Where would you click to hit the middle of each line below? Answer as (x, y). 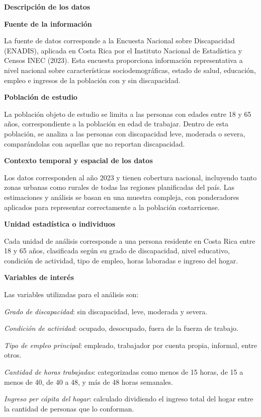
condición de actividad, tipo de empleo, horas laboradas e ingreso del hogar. (121, 260)
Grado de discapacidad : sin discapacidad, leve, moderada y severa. (106, 311)
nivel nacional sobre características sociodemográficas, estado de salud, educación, (130, 70)
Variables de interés (39, 277)
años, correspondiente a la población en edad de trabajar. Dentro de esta (116, 124)
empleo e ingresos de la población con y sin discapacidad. (92, 80)
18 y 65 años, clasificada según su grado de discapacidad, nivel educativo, (117, 251)
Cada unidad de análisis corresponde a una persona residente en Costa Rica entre (130, 240)
